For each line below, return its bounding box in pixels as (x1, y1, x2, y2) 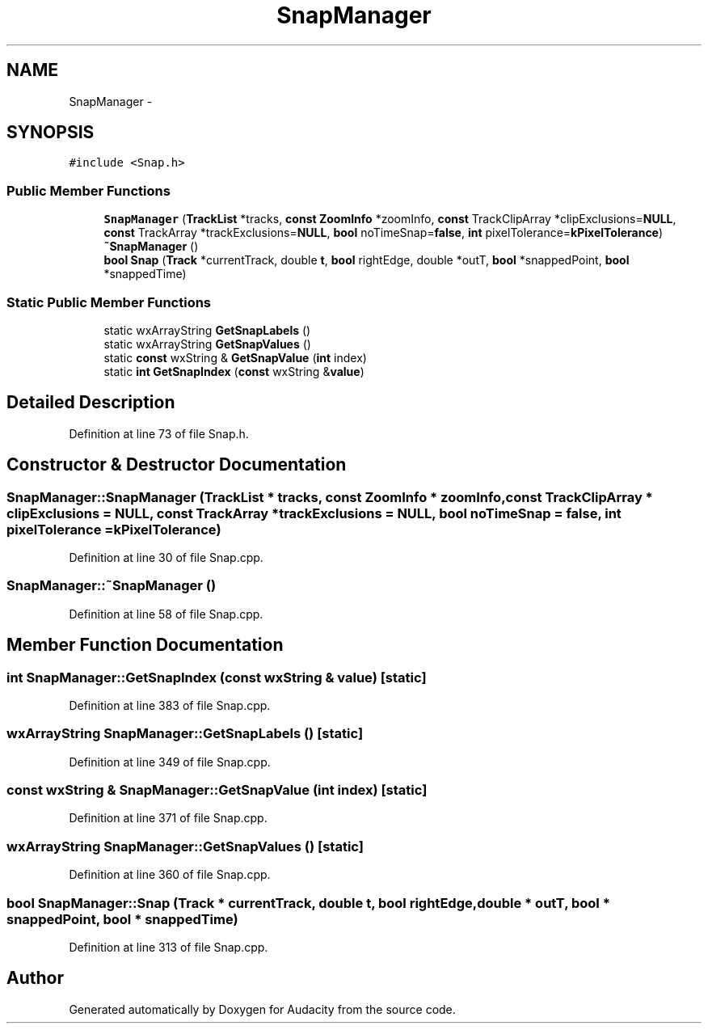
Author (6, 968, 64, 989)
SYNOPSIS (6, 122, 95, 143)
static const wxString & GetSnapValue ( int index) (103, 350, 367, 365)
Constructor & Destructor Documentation (6, 454, 347, 475)
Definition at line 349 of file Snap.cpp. (69, 754, 271, 769)
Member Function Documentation (6, 635, 284, 656)
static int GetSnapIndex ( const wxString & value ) (103, 364, 365, 378)
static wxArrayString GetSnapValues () (103, 336, 311, 351)
